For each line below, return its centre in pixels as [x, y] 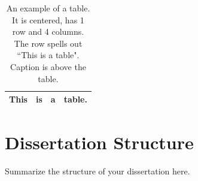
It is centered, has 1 [48, 19]
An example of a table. [48, 8]
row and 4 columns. [48, 31]
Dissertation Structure [99, 142]
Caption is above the [48, 66]
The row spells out [48, 43]
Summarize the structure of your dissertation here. [98, 171]
